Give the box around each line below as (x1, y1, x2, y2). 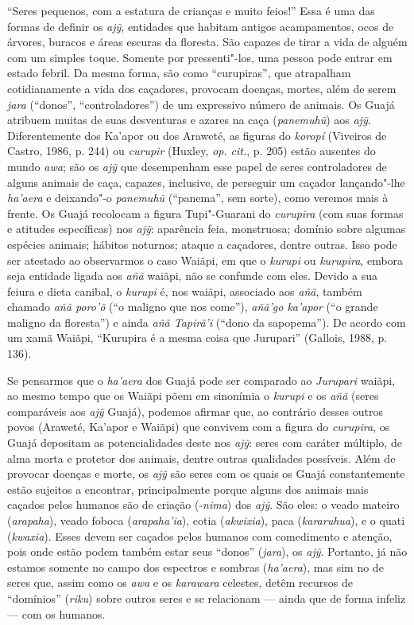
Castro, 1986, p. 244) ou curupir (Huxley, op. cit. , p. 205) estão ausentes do (7, 142, 376, 159)
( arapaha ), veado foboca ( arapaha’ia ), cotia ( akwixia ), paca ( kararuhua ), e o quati (7, 512, 405, 528)
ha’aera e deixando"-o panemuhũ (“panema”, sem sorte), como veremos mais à (7, 189, 389, 206)
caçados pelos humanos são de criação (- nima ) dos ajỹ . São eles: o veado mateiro (7, 496, 400, 513)
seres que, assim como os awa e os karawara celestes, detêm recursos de (7, 574, 353, 591)
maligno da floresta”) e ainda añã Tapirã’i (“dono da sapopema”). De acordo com (7, 313, 406, 330)
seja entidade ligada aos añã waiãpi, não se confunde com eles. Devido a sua (7, 267, 378, 284)
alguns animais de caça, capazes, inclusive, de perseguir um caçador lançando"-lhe (7, 173, 405, 190)
